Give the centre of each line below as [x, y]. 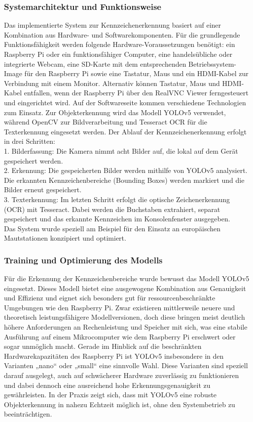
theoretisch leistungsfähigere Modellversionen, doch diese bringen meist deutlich [125, 317]
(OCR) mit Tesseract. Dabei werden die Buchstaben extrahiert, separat [112, 209]
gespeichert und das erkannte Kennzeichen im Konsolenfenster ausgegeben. [117, 219]
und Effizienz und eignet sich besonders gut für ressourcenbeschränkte [110, 298]
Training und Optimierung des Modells [83, 260]
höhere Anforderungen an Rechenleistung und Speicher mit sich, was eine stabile [126, 327]
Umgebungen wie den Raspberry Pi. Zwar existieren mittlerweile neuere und [120, 307]
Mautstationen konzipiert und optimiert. [65, 238]
